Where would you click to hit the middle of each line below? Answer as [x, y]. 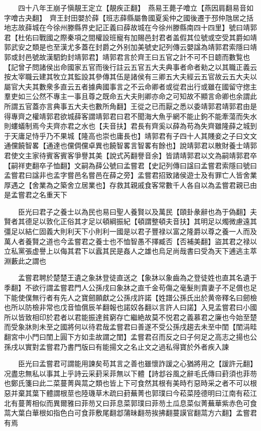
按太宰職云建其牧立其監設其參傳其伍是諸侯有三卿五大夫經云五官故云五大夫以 [130, 77]
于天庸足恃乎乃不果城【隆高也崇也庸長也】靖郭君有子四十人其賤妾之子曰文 [127, 135]
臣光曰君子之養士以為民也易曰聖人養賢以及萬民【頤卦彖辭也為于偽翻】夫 [137, 211]
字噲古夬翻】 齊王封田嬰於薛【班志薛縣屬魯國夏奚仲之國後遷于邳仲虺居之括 [129, 17]
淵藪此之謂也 [25, 260]
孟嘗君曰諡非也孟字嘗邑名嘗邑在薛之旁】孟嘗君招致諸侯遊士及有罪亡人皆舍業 [130, 175]
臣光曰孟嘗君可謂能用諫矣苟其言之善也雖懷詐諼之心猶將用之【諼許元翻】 [137, 363]
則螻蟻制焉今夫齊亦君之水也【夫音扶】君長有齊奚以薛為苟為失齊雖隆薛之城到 [130, 126]
